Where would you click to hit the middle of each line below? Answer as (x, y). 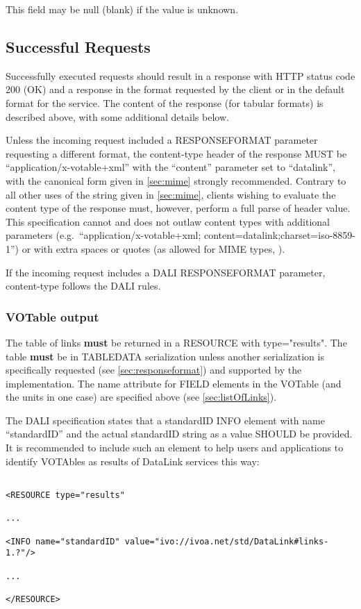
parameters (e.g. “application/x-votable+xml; (103, 235)
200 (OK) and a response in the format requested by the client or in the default (175, 89)
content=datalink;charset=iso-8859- (280, 235)
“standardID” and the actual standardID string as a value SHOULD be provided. (179, 434)
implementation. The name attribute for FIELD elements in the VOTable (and (174, 383)
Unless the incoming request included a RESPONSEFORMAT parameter (162, 140)
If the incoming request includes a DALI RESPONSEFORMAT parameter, (166, 272)
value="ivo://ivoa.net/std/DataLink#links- (227, 541)
